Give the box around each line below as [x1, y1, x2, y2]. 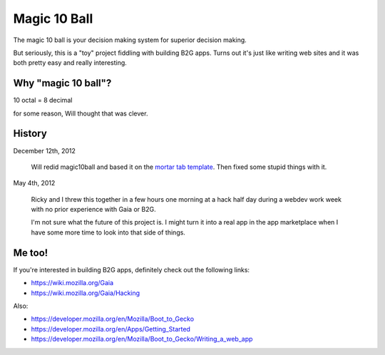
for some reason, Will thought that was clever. [13, 109, 148, 118]
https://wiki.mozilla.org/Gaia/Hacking [31, 289, 140, 297]
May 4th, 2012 [13, 179, 56, 187]
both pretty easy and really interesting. [13, 58, 128, 67]
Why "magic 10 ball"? [13, 77, 112, 89]
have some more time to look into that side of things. [31, 228, 185, 237]
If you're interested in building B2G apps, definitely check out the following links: [13, 265, 250, 274]
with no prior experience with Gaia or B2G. [31, 205, 156, 214]
